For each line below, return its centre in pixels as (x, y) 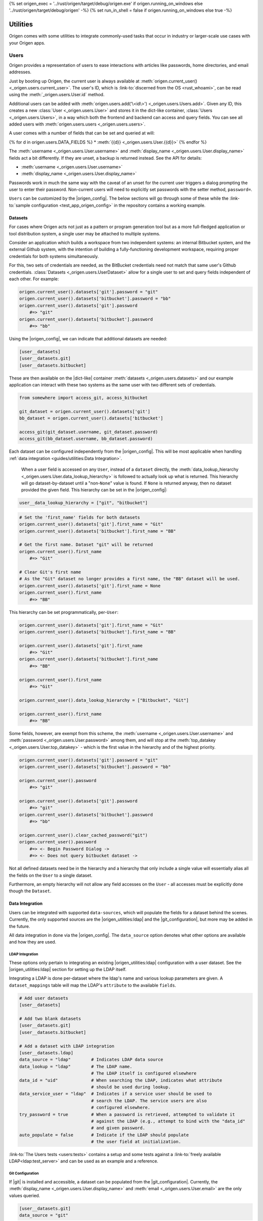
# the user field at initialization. (136, 1142)
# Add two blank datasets (50, 1019)
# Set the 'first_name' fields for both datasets (80, 517)
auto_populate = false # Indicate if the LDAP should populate (104, 1135)
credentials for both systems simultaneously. (54, 256)
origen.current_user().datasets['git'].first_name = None (90, 586)
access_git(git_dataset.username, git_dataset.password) (89, 432)
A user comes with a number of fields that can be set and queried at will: (82, 133)
